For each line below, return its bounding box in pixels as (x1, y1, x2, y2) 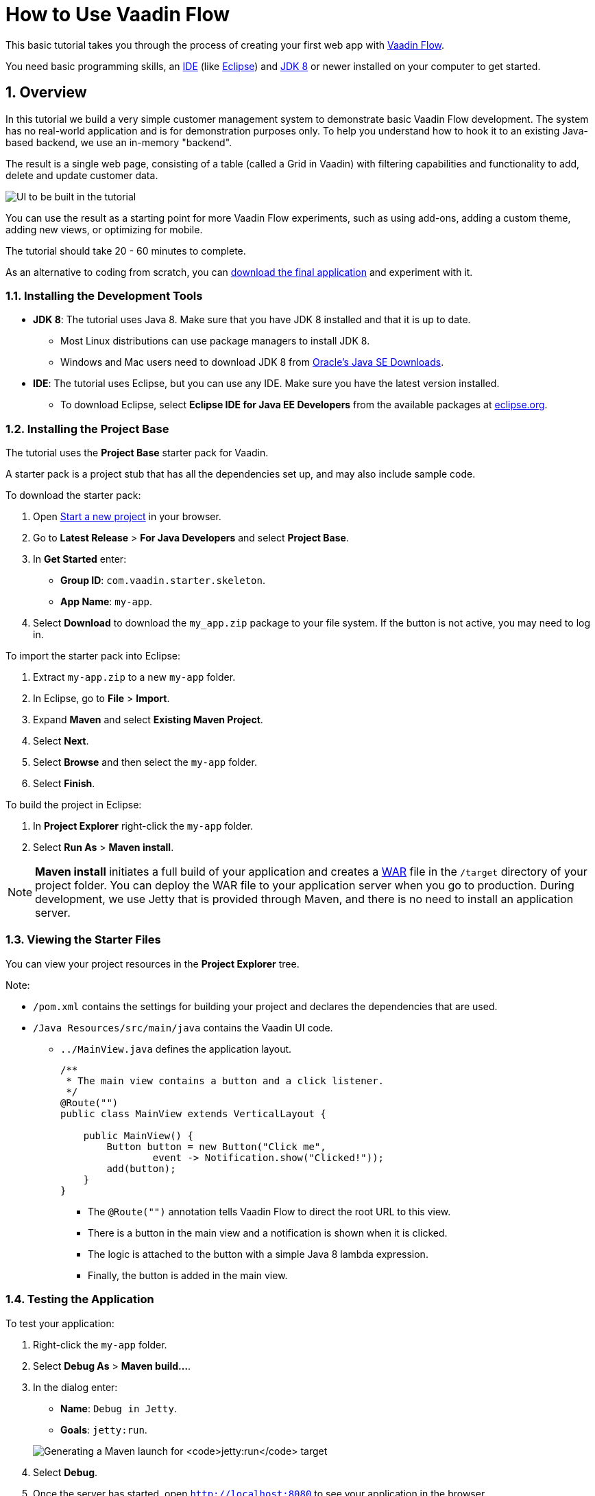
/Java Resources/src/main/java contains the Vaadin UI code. (33, 1021, 333, 1033)
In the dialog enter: (33, 1381, 118, 1393)
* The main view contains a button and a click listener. (66, 1075, 385, 1086)
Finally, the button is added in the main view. (88, 1269, 288, 1281)
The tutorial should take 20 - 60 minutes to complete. (5, 244, 246, 257)
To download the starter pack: (5, 489, 141, 502)
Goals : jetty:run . (60, 1423, 147, 1436)
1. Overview (5, 84, 87, 102)
